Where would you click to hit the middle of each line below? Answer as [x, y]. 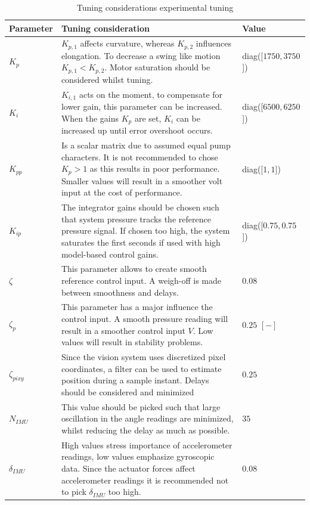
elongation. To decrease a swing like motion [141, 55]
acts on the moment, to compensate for [151, 94]
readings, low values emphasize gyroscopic [138, 456]
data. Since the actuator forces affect [128, 468]
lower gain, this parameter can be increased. [142, 106]
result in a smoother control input [123, 330]
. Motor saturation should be [157, 67]
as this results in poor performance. [155, 168]
